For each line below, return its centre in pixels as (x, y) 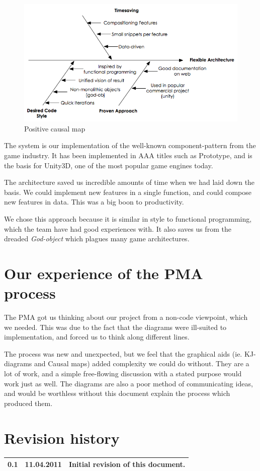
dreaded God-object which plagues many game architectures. (97, 239)
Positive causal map (55, 128)
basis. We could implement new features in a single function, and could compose (128, 192)
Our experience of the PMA (104, 273)
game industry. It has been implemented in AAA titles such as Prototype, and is (128, 155)
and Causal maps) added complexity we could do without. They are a (142, 363)
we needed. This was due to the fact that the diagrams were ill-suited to (115, 327)
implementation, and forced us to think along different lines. (97, 337)
